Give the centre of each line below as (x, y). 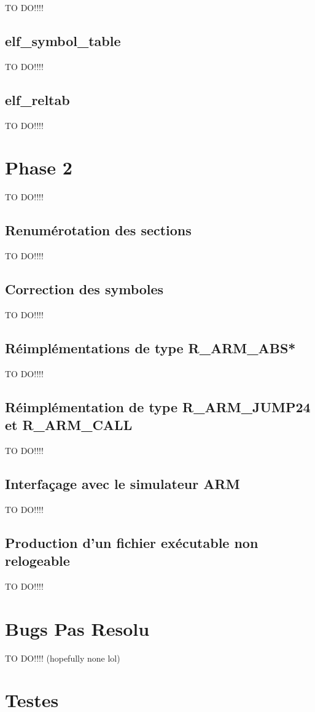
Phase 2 (39, 167)
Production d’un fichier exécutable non (132, 542)
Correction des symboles (84, 289)
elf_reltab (37, 99)
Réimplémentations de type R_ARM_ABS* (150, 347)
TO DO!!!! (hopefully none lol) (63, 658)
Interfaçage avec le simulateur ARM (122, 483)
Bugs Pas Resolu (77, 628)
